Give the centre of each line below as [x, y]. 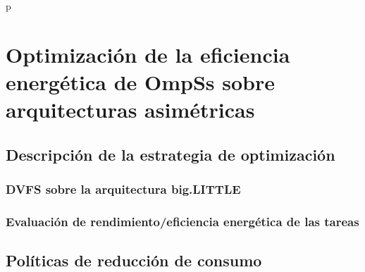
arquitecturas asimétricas [130, 110]
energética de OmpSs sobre [141, 81]
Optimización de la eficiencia [148, 54]
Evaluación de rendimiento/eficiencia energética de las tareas [182, 221]
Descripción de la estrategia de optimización [171, 154]
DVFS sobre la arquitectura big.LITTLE [123, 189]
